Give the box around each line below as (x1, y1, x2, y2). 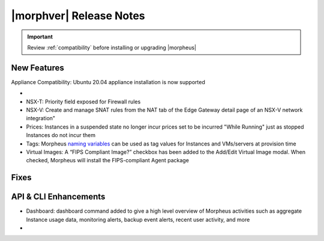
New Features (11, 63, 64, 73)
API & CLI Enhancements (11, 192, 106, 202)
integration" (26, 115, 56, 122)
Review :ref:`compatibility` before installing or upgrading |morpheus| (27, 44, 196, 51)
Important (27, 33, 53, 40)
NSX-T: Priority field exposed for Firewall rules (26, 98, 141, 105)
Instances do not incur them (26, 132, 96, 139)
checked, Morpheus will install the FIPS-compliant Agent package (26, 157, 189, 164)
